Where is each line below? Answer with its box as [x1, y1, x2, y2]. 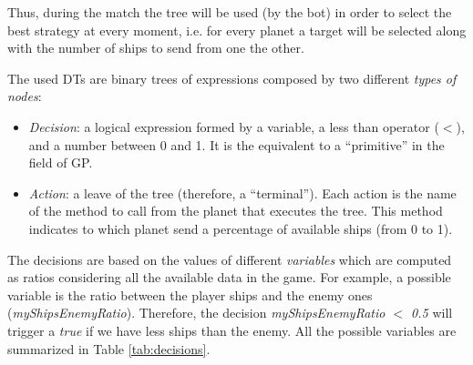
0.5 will [411, 303, 453, 322]
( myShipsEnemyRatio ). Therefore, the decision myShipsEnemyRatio [7, 303, 386, 322]
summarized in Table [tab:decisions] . [7, 339, 211, 358]
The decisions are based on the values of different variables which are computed [7, 249, 452, 269]
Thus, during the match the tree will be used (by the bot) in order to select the [7, 3, 452, 21]
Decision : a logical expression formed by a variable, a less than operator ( [28, 117, 439, 136]
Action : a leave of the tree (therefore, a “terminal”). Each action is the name [28, 183, 457, 202]
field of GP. [28, 153, 93, 172]
